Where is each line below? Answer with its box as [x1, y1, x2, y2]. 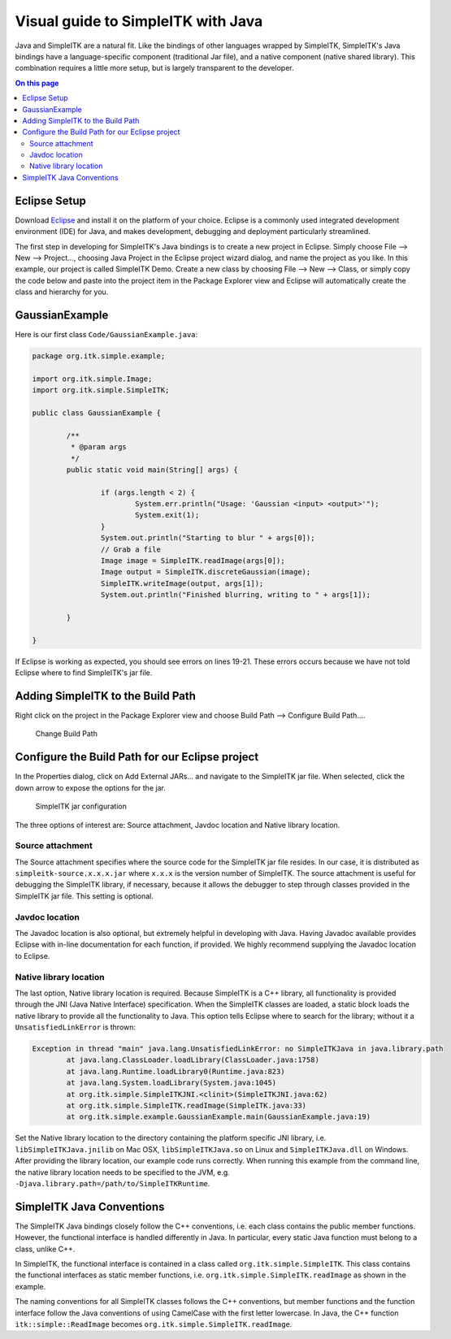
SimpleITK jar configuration [35, 801, 128, 812]
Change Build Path [35, 729, 98, 739]
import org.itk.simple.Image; [32, 374, 153, 383]
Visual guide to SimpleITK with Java [15, 12, 263, 30]
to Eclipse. [15, 951, 50, 960]
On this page [15, 78, 59, 88]
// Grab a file [100, 544, 162, 554]
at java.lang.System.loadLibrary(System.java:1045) [66, 1078, 277, 1088]
